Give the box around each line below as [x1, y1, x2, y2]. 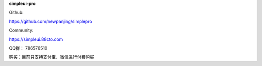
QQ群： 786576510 [9, 45, 48, 51]
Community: [9, 27, 33, 33]
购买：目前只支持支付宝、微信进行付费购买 [9, 54, 94, 60]
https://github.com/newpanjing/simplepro [9, 18, 92, 24]
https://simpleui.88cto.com [9, 36, 63, 42]
